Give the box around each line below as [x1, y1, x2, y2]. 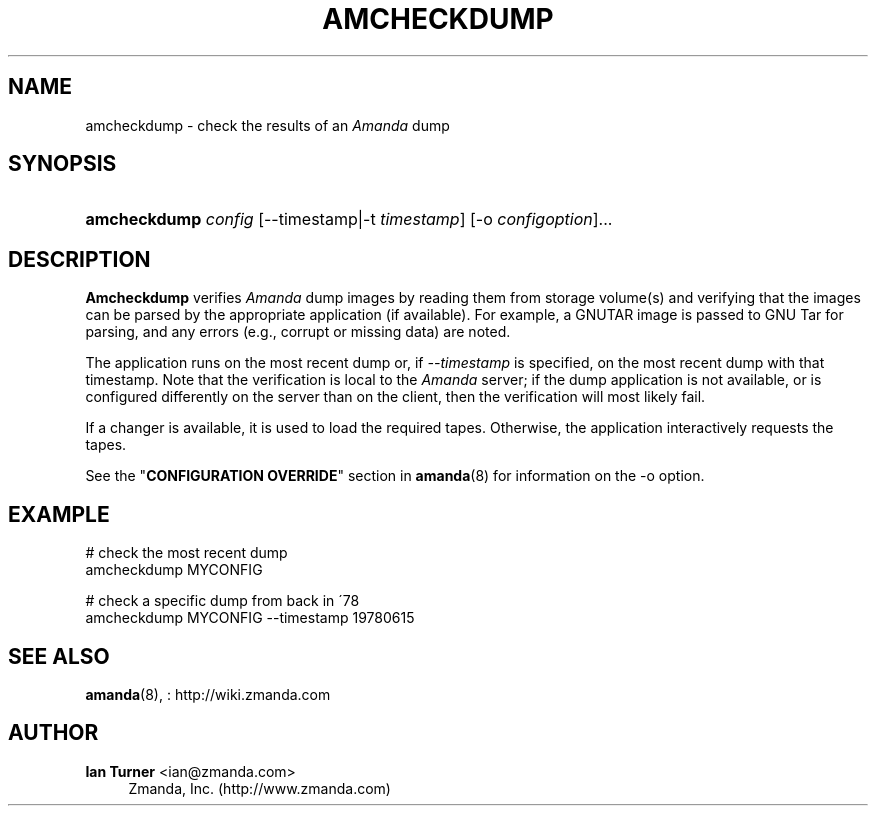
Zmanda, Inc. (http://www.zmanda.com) [128, 779, 391, 797]
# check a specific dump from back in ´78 [85, 592, 360, 610]
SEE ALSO [8, 643, 110, 669]
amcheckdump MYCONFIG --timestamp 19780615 [85, 609, 415, 627]
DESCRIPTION [8, 246, 151, 272]
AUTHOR [8, 720, 99, 746]
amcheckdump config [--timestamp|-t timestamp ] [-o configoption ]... [85, 209, 613, 230]
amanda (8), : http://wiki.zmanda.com [85, 685, 331, 703]
